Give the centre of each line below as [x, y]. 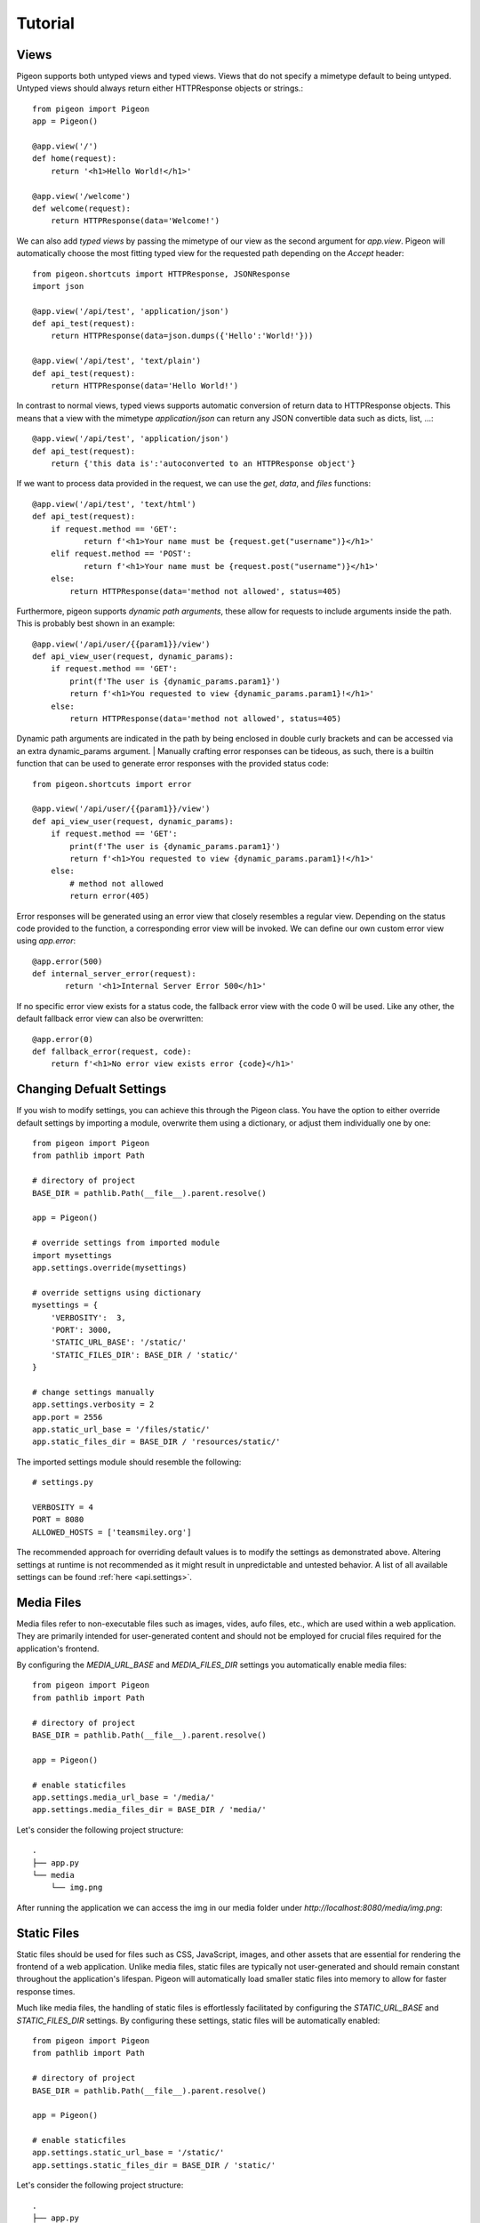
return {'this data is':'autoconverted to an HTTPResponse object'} [203, 464]
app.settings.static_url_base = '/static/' [128, 2153]
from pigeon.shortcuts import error [112, 784]
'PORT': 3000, [81, 1330]
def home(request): [75, 159]
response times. [46, 1991]
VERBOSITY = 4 [63, 1508]
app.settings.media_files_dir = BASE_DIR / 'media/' [149, 1810]
